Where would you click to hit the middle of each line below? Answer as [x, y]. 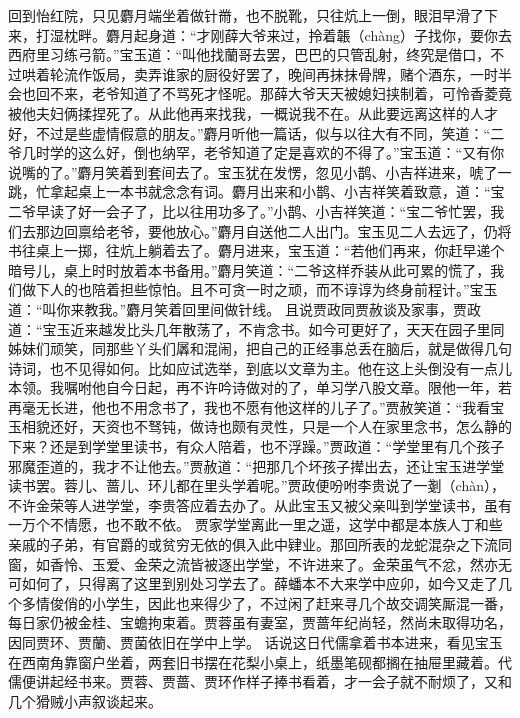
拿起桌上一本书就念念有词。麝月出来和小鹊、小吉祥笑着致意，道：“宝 [277, 191]
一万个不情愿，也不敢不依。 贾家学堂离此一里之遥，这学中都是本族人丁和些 [255, 524]
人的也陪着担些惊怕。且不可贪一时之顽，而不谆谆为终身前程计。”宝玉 [273, 289]
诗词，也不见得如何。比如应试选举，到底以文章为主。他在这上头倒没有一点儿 [260, 367]
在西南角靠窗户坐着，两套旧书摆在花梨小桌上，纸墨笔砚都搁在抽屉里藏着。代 [260, 661]
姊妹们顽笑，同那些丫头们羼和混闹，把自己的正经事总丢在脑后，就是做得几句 [260, 348]
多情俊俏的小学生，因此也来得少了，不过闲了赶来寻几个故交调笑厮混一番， [266, 602]
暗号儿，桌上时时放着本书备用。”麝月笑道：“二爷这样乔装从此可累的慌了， [249, 269]
